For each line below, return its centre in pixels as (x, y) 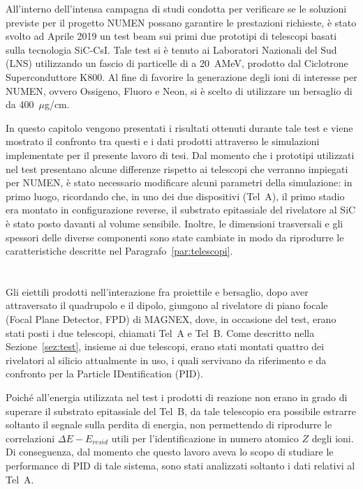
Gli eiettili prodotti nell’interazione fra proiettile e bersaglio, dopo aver (157, 291)
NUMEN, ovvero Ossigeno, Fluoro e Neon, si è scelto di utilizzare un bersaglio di (179, 90)
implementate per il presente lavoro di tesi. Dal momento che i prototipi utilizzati (180, 155)
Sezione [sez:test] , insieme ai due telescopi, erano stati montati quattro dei (165, 346)
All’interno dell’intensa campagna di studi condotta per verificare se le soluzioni (176, 8)
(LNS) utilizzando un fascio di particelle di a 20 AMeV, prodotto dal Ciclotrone (177, 63)
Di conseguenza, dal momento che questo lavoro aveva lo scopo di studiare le (170, 452)
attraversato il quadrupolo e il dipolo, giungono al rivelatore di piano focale (167, 305)
